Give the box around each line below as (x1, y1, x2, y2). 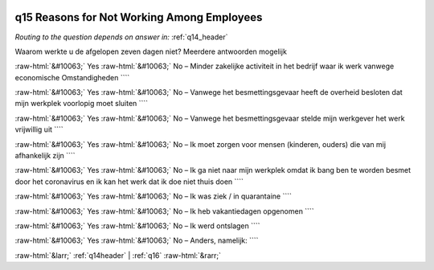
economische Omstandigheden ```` (14, 72, 130, 82)
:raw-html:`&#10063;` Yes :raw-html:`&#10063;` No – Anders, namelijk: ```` (14, 235, 259, 245)
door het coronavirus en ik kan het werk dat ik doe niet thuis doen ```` (14, 177, 244, 186)
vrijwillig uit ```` (14, 125, 63, 134)
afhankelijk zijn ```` (14, 151, 76, 161)
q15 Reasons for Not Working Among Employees (14, 10, 263, 24)
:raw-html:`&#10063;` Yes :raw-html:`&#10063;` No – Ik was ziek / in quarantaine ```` (14, 191, 293, 201)
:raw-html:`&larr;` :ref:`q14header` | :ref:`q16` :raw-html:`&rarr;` (14, 250, 221, 260)
